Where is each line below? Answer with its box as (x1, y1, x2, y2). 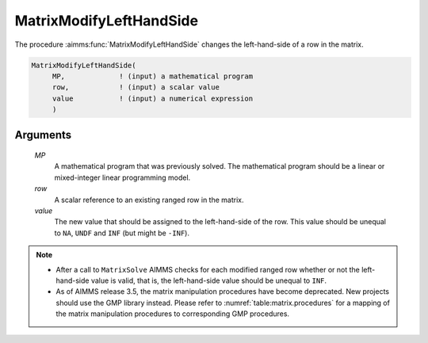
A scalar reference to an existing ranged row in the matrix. (54, 195, 244, 204)
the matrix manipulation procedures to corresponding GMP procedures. (55, 309, 289, 318)
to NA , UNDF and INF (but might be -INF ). (54, 228, 190, 238)
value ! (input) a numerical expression (52, 93, 254, 103)
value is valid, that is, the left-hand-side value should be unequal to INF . (90, 276, 327, 285)
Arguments (14, 128, 72, 142)
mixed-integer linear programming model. (54, 173, 191, 182)
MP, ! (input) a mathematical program (52, 71, 254, 81)
